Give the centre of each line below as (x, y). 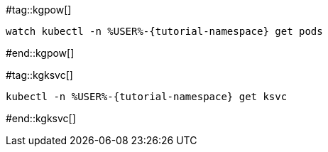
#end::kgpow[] (40, 53)
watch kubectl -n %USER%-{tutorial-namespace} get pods (164, 31)
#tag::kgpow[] (39, 10)
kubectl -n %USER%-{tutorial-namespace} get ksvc (147, 97)
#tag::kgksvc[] (39, 75)
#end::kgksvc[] (41, 118)
